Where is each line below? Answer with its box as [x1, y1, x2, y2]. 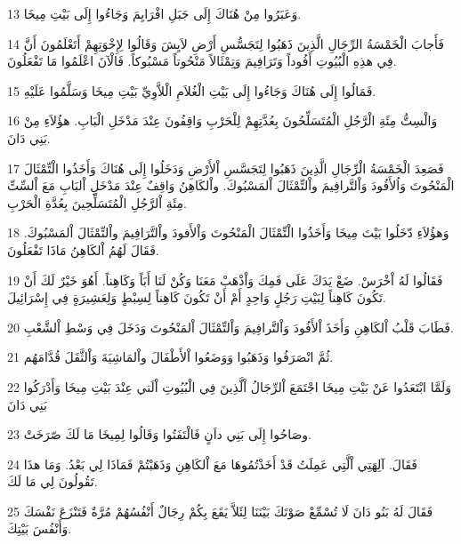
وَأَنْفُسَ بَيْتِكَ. [7, 519, 72, 538]
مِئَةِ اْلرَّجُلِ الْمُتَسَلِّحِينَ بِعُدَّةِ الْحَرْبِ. [7, 193, 187, 212]
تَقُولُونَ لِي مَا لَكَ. [7, 472, 98, 491]
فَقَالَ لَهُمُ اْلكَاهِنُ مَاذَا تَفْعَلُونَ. [7, 240, 159, 259]
